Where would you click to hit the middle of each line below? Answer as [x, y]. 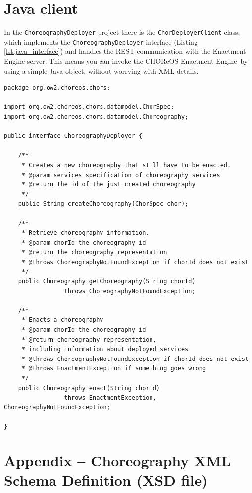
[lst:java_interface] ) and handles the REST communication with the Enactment [125, 51]
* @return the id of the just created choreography [108, 185]
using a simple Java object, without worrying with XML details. [101, 70]
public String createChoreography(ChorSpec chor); [103, 204]
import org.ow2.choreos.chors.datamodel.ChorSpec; [89, 107]
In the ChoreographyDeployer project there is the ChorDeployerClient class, [122, 32]
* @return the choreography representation [94, 252]
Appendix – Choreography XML [118, 460]
